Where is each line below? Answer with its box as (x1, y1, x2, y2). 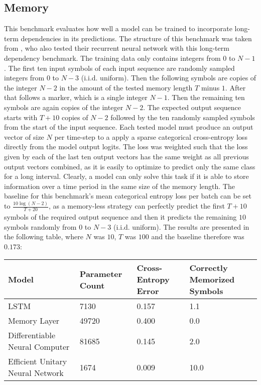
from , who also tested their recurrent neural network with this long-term (4, 43, 229, 53)
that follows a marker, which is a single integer (4, 92, 148, 103)
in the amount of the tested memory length (59, 82, 193, 92)
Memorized (189, 273, 235, 285)
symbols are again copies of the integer (4, 102, 123, 112)
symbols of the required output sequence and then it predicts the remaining (4, 212, 237, 222)
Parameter (79, 267, 122, 279)
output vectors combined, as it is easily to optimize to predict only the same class (4, 161, 255, 171)
